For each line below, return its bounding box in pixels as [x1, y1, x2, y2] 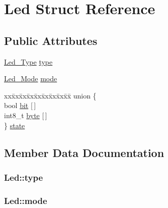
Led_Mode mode [4, 73, 57, 84]
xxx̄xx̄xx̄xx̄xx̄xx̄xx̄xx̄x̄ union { [4, 90, 97, 100]
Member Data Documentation [4, 144, 164, 160]
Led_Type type [4, 56, 53, 67]
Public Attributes [4, 32, 98, 48]
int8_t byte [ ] [4, 110, 47, 120]
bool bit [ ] [4, 100, 36, 111]
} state [4, 120, 25, 130]
